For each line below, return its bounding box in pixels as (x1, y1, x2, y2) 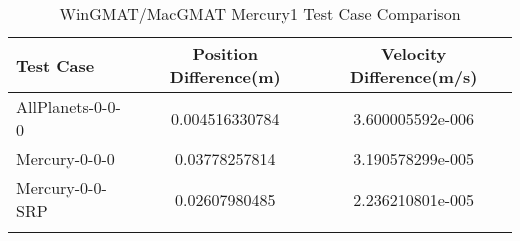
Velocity (381, 42, 447, 65)
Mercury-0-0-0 (16, 147, 115, 170)
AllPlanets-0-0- (16, 95, 121, 118)
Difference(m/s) (350, 65, 478, 88)
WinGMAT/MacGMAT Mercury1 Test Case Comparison (59, 2, 461, 25)
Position (192, 42, 258, 65)
